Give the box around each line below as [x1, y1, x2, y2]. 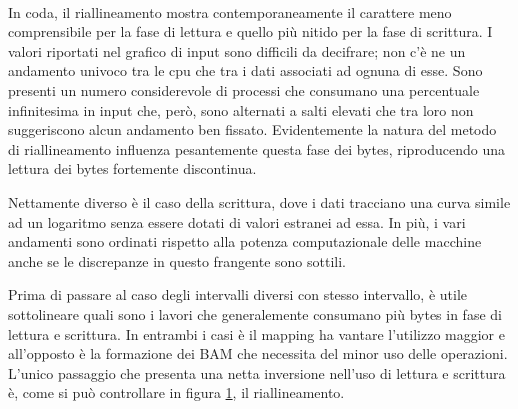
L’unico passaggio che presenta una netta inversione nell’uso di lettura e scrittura [8, 362, 506, 383]
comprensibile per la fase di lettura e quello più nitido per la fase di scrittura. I [8, 21, 493, 42]
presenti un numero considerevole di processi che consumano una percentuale [8, 79, 480, 100]
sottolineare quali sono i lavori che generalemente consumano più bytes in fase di [8, 303, 502, 324]
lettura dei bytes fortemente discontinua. [8, 158, 257, 179]
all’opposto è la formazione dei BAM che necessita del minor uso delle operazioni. [8, 343, 508, 364]
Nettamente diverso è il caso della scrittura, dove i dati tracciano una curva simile [8, 191, 511, 212]
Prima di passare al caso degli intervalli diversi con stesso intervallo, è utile [8, 284, 468, 305]
